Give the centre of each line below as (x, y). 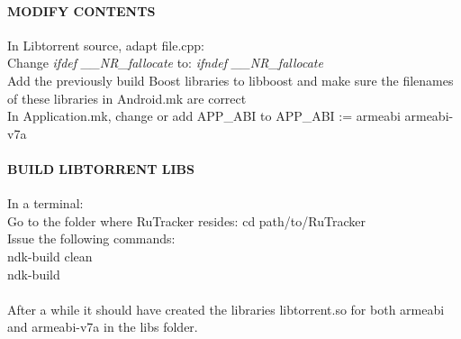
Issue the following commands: (91, 238)
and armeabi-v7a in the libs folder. (103, 327)
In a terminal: (45, 203)
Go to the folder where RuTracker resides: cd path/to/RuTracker (186, 220)
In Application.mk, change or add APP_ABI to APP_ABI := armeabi (204, 116)
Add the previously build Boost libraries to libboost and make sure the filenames (230, 80)
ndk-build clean (50, 256)
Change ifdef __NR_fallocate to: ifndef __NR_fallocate (165, 63)
